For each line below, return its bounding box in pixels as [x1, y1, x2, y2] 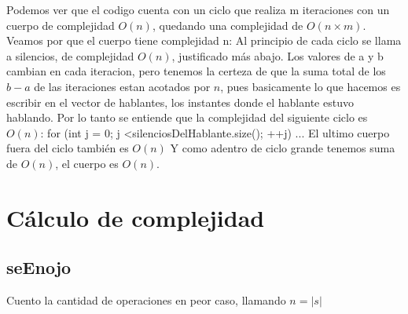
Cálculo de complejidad [6, 201, 265, 233]
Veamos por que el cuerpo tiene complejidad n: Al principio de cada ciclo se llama [6, 32, 402, 49]
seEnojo [6, 255, 72, 279]
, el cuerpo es [55, 155, 119, 171]
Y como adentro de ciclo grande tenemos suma [170, 140, 395, 156]
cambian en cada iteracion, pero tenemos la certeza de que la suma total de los [6, 63, 386, 79]
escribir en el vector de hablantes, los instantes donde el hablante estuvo [6, 93, 354, 110]
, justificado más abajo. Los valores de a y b [171, 47, 384, 64]
